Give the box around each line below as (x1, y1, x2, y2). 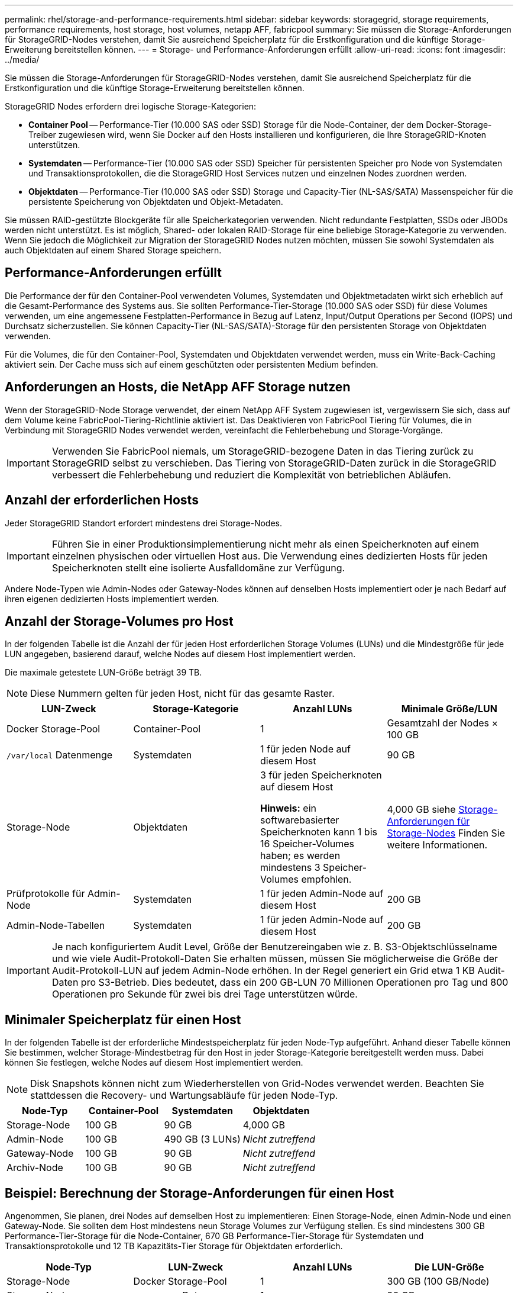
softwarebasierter (260, 814, 339, 826)
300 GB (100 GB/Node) (387, 1275, 490, 1288)
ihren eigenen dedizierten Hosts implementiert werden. (5, 593, 219, 604)
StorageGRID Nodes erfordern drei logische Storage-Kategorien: (5, 101, 257, 111)
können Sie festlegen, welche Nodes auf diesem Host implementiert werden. (5, 1057, 303, 1068)
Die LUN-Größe (414, 1261, 484, 1273)
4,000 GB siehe (387, 803, 456, 816)
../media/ (5, 54, 40, 65)
